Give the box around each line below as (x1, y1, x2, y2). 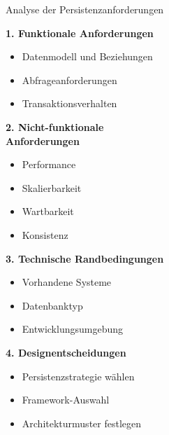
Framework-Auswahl (22, 392, 110, 407)
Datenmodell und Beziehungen (22, 49, 153, 64)
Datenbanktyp (22, 298, 83, 312)
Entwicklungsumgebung (22, 322, 123, 336)
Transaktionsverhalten (22, 96, 117, 111)
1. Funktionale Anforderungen (6, 25, 154, 40)
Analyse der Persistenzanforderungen (6, 2, 164, 16)
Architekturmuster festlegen (22, 415, 142, 430)
